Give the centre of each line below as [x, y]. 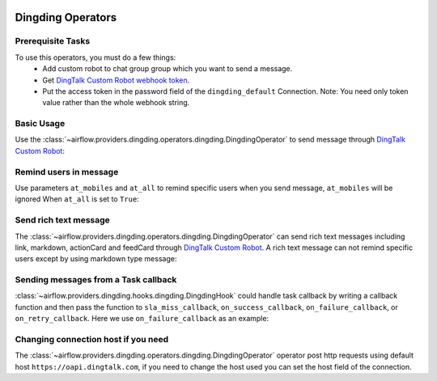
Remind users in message [67, 171]
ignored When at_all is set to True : [77, 199]
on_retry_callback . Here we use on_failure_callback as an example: [142, 319]
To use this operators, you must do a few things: [95, 57]
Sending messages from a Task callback [96, 280]
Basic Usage [40, 124]
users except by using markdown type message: [96, 259]
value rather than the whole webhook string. [116, 103]
